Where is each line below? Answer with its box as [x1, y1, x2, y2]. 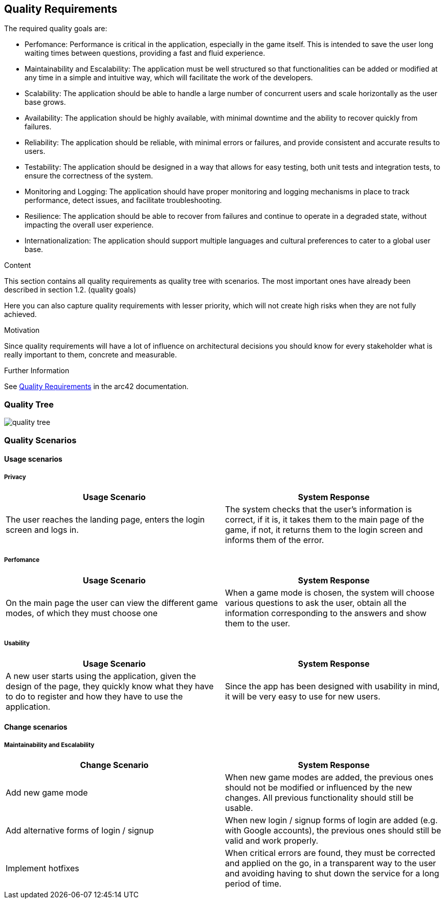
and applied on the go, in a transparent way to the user [225, 857, 436, 868]
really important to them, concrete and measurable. [4, 350, 177, 359]
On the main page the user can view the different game [6, 597, 218, 608]
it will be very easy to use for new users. [225, 691, 381, 702]
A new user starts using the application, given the [6, 670, 196, 681]
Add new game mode [6, 787, 88, 798]
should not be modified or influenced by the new [225, 782, 412, 793]
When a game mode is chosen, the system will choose [225, 587, 435, 598]
